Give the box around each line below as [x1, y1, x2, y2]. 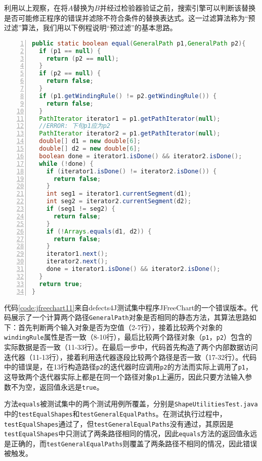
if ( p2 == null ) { [39, 70, 101, 77]
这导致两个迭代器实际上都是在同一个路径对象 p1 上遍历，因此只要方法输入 [4, 371, 245, 382]
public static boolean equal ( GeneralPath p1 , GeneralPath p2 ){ [32, 39, 246, 47]
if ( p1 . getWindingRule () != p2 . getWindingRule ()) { [39, 92, 217, 100]
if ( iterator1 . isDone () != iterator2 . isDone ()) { [46, 167, 217, 175]
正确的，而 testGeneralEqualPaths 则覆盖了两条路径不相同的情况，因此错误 [11, 438, 257, 448]
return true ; [39, 280, 83, 288]
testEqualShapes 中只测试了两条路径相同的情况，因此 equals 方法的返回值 [4, 428, 243, 439]
